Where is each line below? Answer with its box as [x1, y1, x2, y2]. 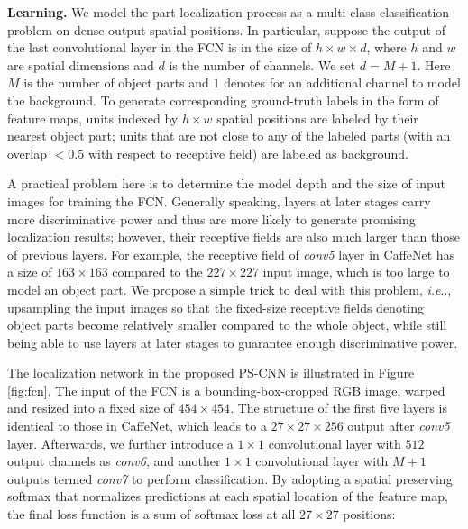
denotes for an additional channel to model [224, 73, 461, 92]
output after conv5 [347, 416, 450, 435]
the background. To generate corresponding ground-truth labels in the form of [7, 90, 439, 109]
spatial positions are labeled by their [216, 108, 418, 127]
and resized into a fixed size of [7, 398, 174, 417]
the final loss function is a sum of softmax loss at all [7, 505, 296, 524]
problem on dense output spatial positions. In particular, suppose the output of [7, 20, 445, 39]
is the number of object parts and [23, 73, 209, 92]
